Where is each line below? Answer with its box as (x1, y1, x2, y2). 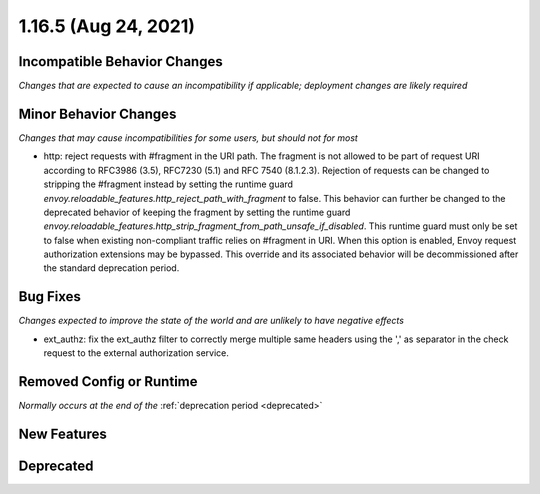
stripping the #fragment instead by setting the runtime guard (43, 178, 294, 190)
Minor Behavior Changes (18, 105, 177, 122)
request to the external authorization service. (43, 347, 230, 359)
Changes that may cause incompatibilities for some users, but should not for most (18, 131, 359, 144)
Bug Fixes (18, 288, 82, 305)
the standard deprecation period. (43, 262, 180, 274)
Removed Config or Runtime (18, 373, 198, 390)
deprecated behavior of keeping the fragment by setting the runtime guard (43, 206, 351, 218)
